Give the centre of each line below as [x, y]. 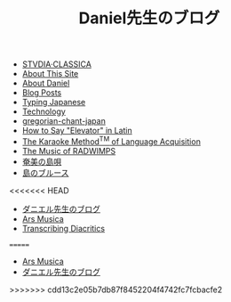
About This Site [50, 74]
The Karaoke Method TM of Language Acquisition [112, 141]
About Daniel [46, 83]
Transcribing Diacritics [63, 228]
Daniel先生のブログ [149, 18]
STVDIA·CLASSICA [56, 64]
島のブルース [45, 172]
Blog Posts [42, 93]
